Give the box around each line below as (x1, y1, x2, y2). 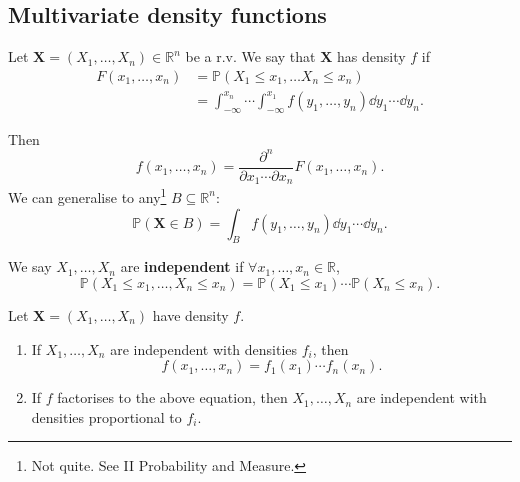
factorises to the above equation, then (57, 387, 288, 408)
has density (336, 46, 406, 67)
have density (152, 304, 229, 325)
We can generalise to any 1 (8, 184, 167, 207)
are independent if (120, 256, 244, 277)
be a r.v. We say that (185, 46, 316, 67)
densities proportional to (31, 406, 182, 427)
